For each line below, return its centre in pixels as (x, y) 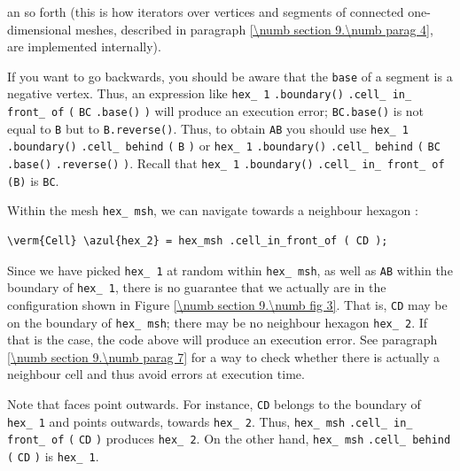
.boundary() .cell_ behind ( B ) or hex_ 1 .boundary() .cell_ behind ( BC (224, 146)
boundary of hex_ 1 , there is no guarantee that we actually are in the (197, 287)
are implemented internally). (84, 46)
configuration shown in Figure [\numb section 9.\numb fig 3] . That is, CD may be (227, 304)
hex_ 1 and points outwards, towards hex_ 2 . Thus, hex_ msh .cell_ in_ (210, 421)
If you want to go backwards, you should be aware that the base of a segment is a (230, 76)
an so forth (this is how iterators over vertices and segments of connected (206, 12)
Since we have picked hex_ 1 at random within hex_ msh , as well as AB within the (230, 270)
